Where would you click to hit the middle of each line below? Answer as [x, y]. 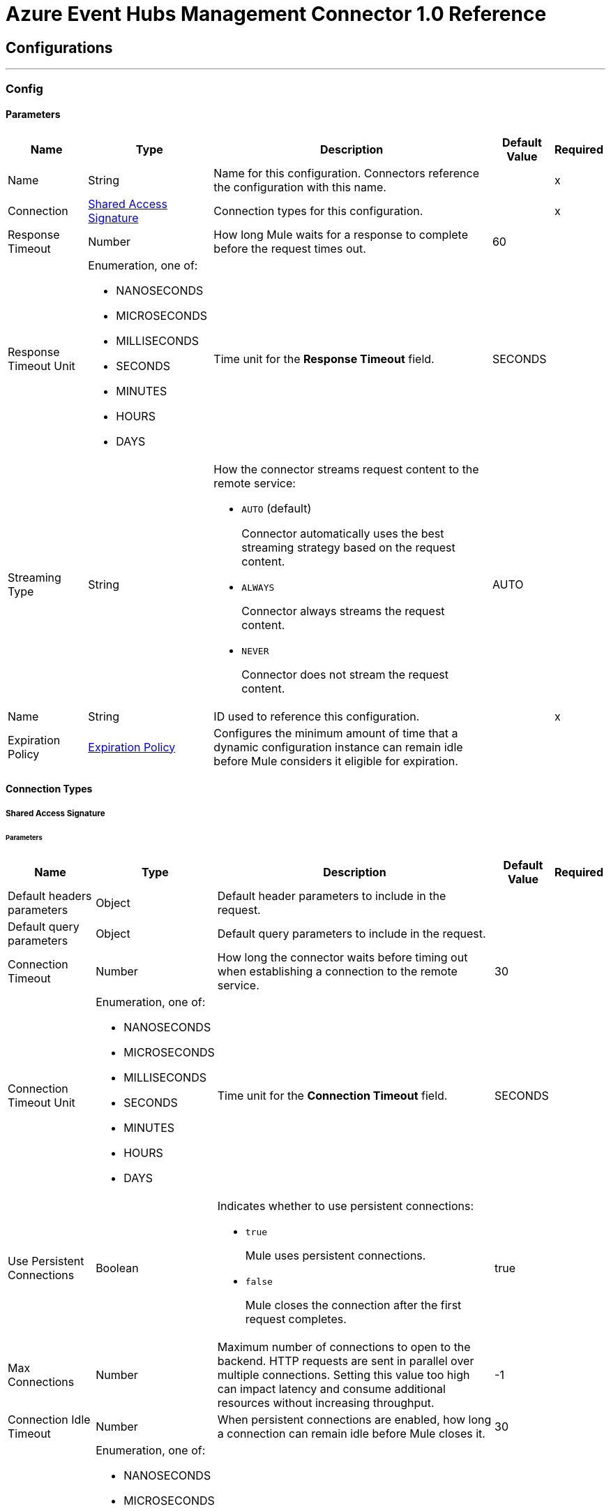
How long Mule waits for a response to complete [341, 234]
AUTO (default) [277, 508]
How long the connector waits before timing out [342, 958]
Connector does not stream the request [345, 674]
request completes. [296, 1319]
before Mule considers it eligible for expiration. [336, 761]
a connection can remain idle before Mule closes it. [351, 1434]
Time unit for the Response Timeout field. [324, 359]
